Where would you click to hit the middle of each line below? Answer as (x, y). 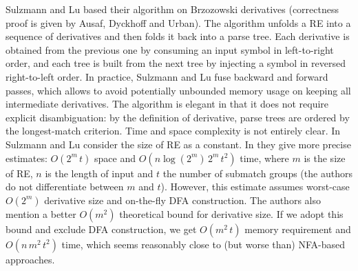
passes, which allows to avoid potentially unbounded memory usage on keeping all (178, 90)
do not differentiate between (65, 187)
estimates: (27, 158)
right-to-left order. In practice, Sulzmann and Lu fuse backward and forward (167, 76)
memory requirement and (298, 229)
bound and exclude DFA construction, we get (101, 229)
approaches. (30, 259)
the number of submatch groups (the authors (257, 173)
